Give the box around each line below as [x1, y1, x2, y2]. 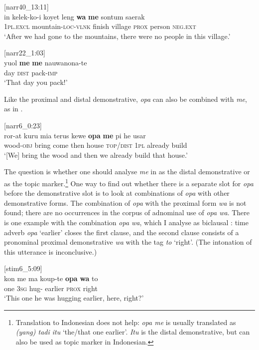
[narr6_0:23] [4, 120, 42, 130]
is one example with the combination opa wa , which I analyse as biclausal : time [4, 217, 249, 227]
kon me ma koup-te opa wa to [4, 273, 98, 283]
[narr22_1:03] [4, 47, 45, 58]
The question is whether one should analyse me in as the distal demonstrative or [4, 166, 250, 177]
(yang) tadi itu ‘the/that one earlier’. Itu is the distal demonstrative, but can [15, 327, 250, 337]
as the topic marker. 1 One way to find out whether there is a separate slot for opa [4, 176, 254, 188]
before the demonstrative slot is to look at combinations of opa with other [4, 188, 230, 198]
